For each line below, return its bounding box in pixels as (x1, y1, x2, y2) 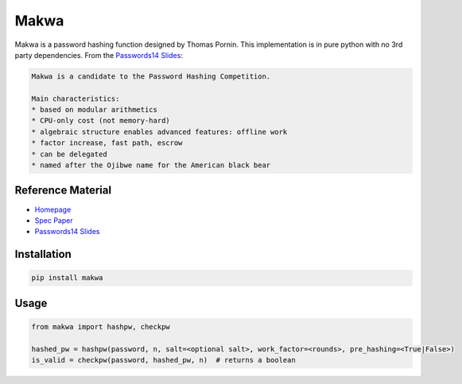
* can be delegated (31, 149, 107, 159)
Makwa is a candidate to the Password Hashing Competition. (31, 71, 271, 81)
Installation (14, 248, 72, 261)
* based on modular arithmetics (31, 106, 158, 114)
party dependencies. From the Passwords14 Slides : (14, 50, 183, 60)
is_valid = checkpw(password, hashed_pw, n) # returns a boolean (31, 355, 296, 365)
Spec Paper (34, 215, 73, 225)
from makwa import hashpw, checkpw (31, 322, 170, 331)
